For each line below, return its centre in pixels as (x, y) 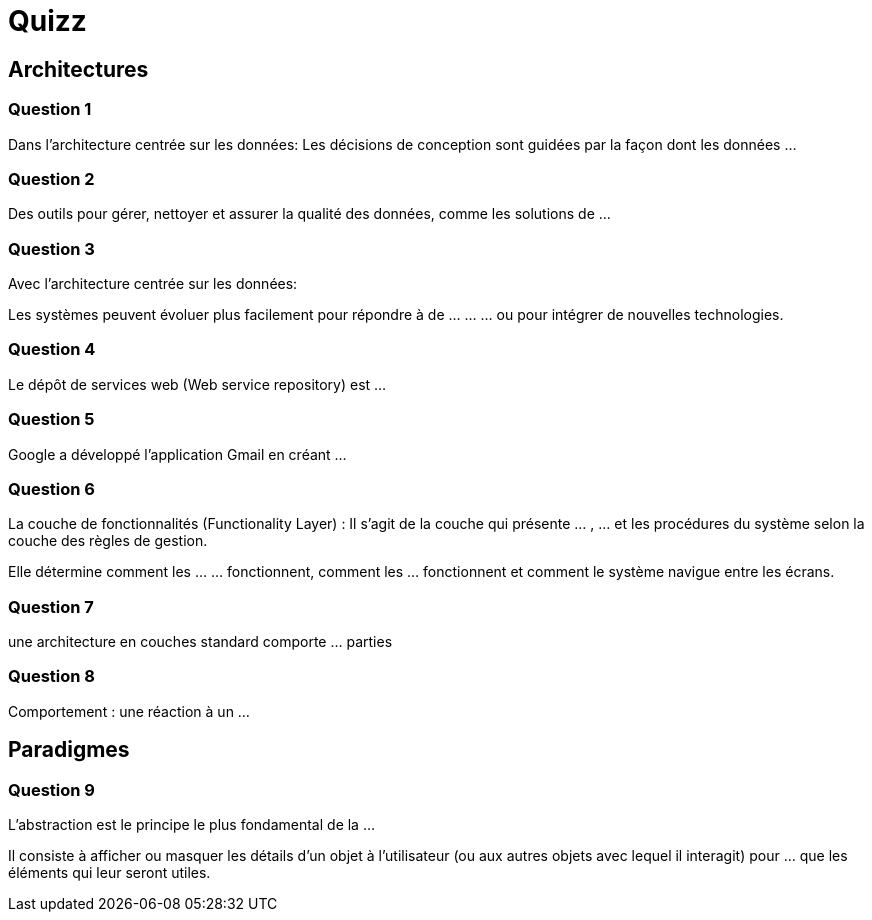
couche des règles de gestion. (108, 541)
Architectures (78, 69)
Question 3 (51, 248)
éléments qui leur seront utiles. (109, 873)
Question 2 (51, 178)
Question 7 (51, 606)
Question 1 (50, 109)
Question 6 (51, 488)
